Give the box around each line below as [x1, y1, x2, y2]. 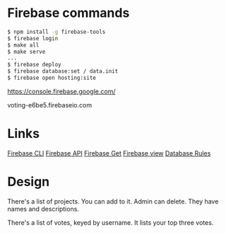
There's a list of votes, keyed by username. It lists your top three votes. [7, 218, 214, 227]
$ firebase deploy [7, 62, 61, 69]
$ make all [7, 41, 40, 49]
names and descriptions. [7, 204, 80, 213]
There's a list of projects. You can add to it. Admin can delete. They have [7, 197, 219, 206]
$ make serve [7, 48, 46, 55]
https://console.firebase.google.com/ [7, 87, 116, 95]
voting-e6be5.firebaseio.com [7, 100, 93, 109]
